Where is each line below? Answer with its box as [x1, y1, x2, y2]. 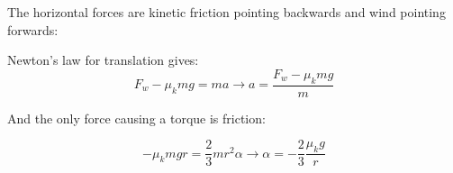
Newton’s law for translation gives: [7, 50, 199, 69]
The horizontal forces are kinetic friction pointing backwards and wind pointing [7, 3, 446, 21]
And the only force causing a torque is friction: [7, 108, 266, 127]
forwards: [7, 20, 59, 39]
